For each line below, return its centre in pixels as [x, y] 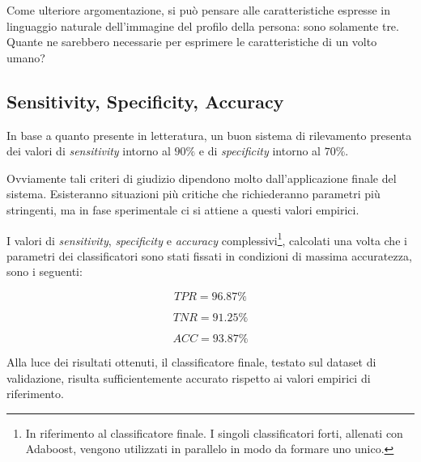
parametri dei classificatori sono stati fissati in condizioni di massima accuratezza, [209, 255]
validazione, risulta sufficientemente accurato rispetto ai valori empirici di [189, 377]
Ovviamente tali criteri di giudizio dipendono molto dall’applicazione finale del [202, 178]
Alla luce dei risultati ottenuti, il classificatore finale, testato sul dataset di [191, 361]
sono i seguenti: [45, 271]
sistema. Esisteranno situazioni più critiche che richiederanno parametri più [193, 194]
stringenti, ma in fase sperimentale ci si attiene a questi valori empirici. [183, 209]
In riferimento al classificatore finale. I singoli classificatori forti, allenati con [214, 432]
